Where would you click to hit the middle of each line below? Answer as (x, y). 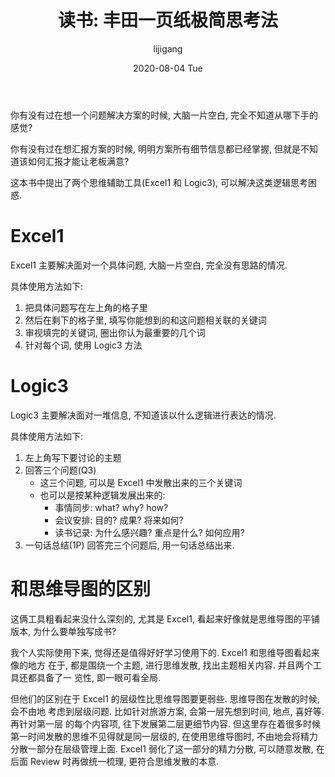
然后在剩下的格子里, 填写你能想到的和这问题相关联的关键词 (145, 320)
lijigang (168, 48)
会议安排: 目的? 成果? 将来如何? (119, 520)
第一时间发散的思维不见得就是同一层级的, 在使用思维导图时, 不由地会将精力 (164, 736)
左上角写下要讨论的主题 (73, 457)
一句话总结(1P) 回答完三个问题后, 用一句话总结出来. (129, 545)
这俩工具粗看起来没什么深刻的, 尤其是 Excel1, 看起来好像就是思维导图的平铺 (165, 618)
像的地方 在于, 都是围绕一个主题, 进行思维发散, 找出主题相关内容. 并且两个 (161, 665)
